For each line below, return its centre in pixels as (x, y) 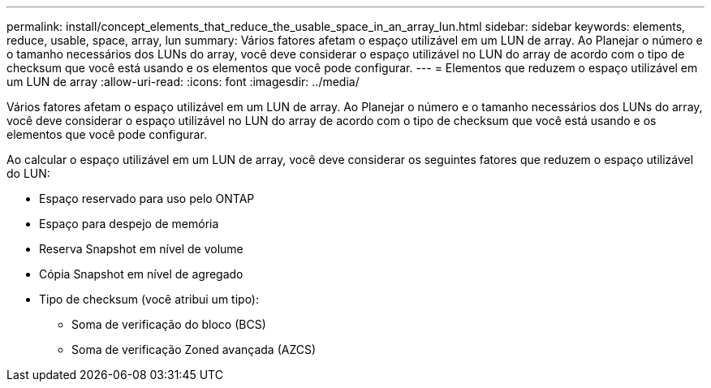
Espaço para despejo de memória (129, 224)
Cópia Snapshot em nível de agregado (141, 274)
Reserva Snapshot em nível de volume (141, 249)
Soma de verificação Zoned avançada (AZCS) (194, 349)
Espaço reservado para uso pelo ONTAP (147, 198)
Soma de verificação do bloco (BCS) (169, 324)
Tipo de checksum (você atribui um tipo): (149, 299)
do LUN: (28, 173)
